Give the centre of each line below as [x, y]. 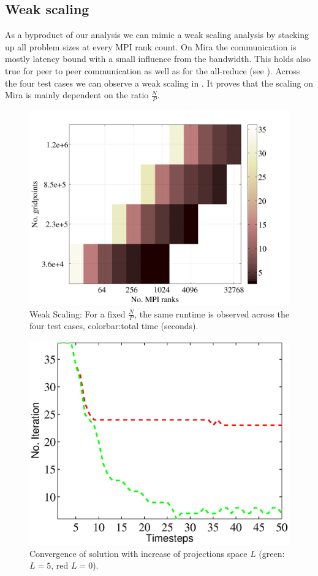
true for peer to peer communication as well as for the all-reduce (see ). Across [153, 70]
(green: [272, 553]
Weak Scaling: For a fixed [78, 313]
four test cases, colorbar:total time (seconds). [114, 326]
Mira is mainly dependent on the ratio [77, 95]
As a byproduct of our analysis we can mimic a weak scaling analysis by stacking [157, 35]
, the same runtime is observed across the [212, 313]
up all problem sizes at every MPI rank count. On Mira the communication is [151, 46]
